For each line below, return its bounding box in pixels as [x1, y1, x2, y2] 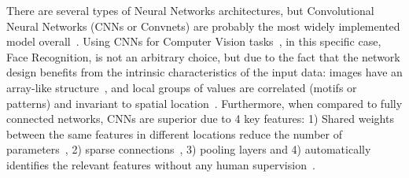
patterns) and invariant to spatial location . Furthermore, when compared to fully [6, 95, 403, 111]
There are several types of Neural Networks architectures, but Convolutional [6, 2, 374, 18]
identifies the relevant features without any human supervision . [6, 156, 315, 172]
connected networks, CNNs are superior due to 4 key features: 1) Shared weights [6, 110, 394, 127]
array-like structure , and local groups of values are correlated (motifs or [6, 79, 357, 95]
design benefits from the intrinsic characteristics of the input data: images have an [6, 64, 403, 80]
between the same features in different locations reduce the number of [6, 125, 342, 142]
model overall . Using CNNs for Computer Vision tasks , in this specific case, [6, 33, 381, 50]
